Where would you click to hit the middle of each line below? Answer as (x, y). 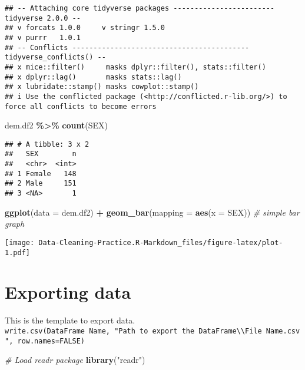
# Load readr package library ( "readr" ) (75, 360)
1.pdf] (17, 252)
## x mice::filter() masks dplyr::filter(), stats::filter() (135, 67)
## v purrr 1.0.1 (43, 37)
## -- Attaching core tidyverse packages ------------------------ (140, 8)
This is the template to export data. (70, 320)
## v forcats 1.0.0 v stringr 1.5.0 (85, 28)
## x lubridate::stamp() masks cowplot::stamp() (102, 87)
